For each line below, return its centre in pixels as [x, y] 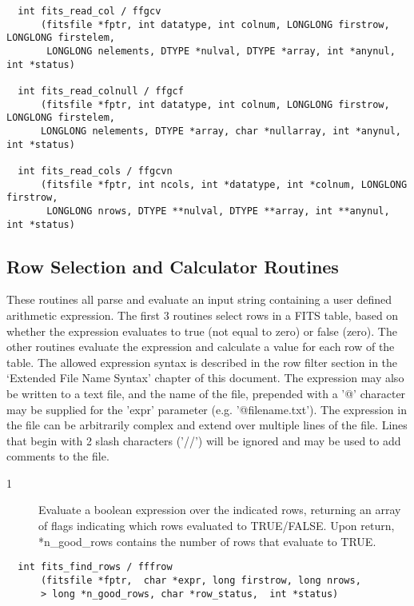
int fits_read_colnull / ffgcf [101, 91]
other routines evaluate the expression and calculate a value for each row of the [201, 347]
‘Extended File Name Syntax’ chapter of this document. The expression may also [205, 378]
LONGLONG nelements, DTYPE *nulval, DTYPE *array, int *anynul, [221, 51]
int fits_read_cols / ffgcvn [95, 171]
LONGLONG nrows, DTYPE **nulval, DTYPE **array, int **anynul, [218, 211]
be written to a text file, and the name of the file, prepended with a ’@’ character [206, 393]
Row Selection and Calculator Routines [173, 266]
